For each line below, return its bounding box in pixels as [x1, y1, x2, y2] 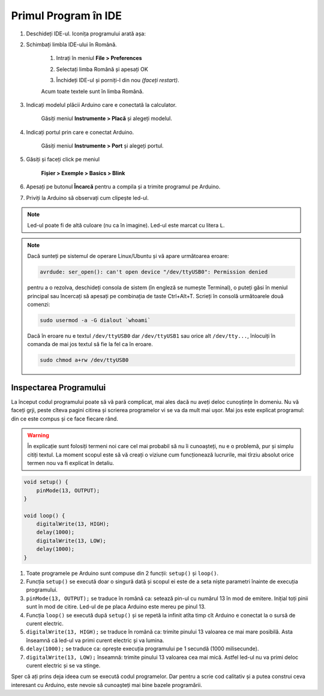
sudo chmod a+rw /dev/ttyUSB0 [40, 357, 129, 364]
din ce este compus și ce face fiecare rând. [11, 415, 118, 422]
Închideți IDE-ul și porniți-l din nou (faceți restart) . [56, 77, 179, 84]
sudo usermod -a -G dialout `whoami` [40, 317, 151, 323]
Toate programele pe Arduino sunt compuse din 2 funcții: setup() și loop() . [26, 569, 219, 577]
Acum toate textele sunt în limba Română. [41, 88, 144, 95]
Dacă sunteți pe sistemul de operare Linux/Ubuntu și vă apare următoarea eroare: [27, 253, 229, 260]
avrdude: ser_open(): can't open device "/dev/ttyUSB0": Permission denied [40, 269, 268, 275]
